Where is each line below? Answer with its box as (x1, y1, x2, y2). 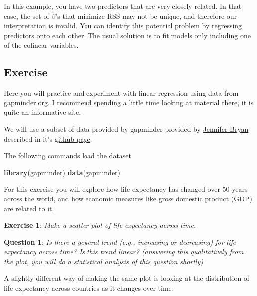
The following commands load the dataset (4, 150, 132, 161)
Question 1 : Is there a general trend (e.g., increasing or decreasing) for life (4, 236, 236, 247)
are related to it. (4, 203, 54, 213)
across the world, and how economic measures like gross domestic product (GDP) (4, 193, 252, 203)
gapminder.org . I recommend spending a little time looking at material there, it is (4, 97, 254, 107)
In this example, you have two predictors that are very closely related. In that (4, 1, 242, 11)
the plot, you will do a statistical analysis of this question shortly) (4, 256, 203, 266)
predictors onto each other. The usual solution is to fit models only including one (4, 30, 251, 40)
